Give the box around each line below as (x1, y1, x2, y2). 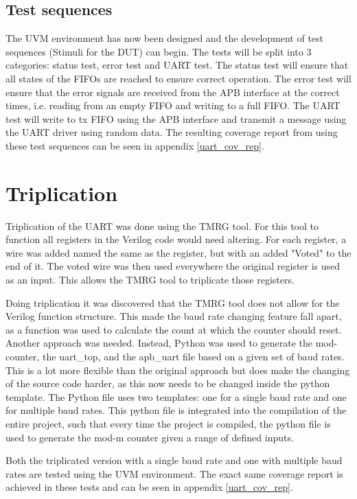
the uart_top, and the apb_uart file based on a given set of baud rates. (43, 349, 345, 364)
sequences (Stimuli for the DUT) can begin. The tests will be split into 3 (5, 44, 312, 58)
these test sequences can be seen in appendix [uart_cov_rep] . (5, 138, 264, 152)
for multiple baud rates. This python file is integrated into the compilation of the (5, 403, 347, 417)
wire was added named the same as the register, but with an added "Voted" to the (5, 245, 352, 259)
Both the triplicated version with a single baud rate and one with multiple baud (5, 453, 343, 467)
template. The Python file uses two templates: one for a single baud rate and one (5, 389, 347, 404)
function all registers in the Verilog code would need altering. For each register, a (5, 232, 347, 246)
